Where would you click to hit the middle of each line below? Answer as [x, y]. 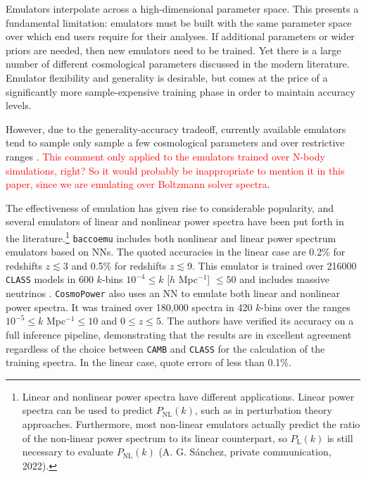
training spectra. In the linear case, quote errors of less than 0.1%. [149, 362]
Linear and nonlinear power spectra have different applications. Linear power [188, 396]
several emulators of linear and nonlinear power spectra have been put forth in [175, 221]
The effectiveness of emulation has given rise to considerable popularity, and [170, 207]
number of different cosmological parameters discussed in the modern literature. [178, 64]
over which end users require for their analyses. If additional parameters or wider [180, 36]
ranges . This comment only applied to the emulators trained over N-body [165, 156]
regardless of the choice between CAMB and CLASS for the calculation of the [165, 348]
